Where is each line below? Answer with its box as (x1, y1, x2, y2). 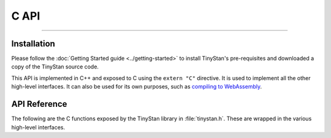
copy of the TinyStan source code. (11, 63, 99, 70)
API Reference (11, 99, 67, 109)
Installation (11, 38, 55, 49)
